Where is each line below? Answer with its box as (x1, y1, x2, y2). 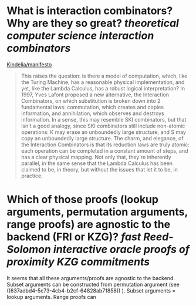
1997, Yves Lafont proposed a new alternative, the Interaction (21, 91, 170, 98)
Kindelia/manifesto (6, 60, 52, 68)
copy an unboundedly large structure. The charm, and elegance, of (21, 134, 184, 142)
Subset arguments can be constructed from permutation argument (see (6, 281, 180, 288)
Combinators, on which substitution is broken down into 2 (21, 97, 161, 104)
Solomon (6, 243, 52, 256)
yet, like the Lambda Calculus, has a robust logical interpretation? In (21, 85, 185, 92)
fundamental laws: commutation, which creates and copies (21, 103, 164, 110)
